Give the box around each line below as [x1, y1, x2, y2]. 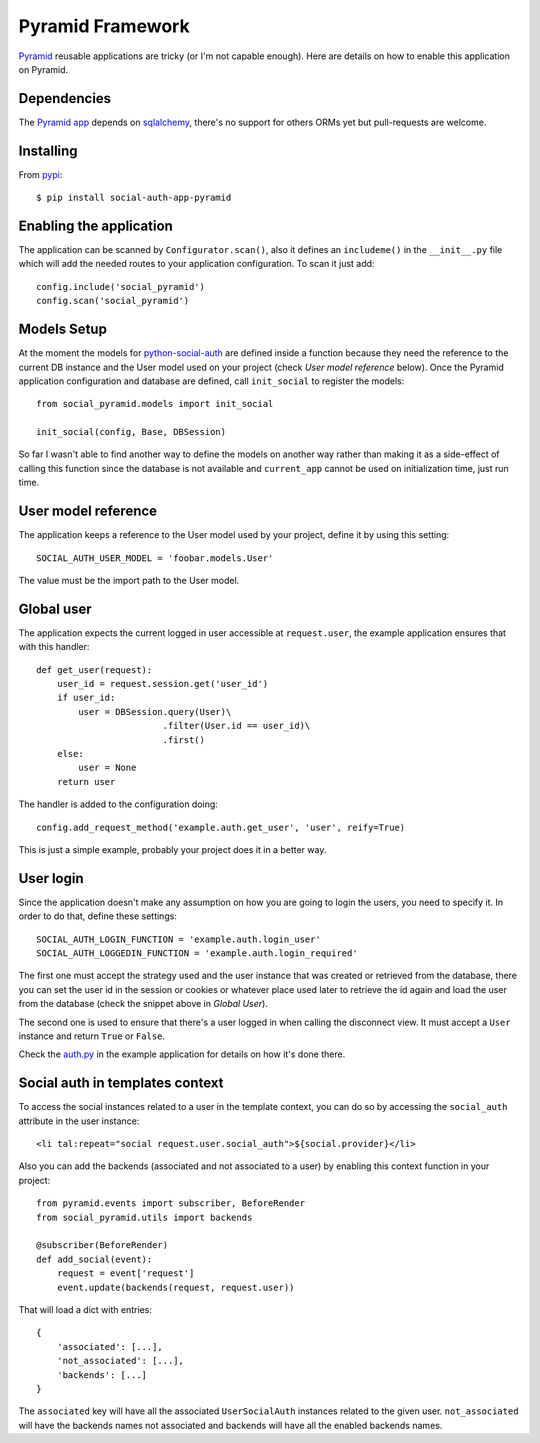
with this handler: [18, 641, 90, 653]
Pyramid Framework [18, 15, 190, 37]
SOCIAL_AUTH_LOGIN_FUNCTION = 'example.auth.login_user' [36, 933, 322, 945]
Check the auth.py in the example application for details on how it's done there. [18, 1048, 346, 1060]
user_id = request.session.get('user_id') [56, 678, 269, 690]
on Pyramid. [18, 63, 69, 75]
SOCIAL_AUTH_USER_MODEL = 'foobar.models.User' [36, 552, 274, 564]
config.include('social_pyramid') [36, 281, 205, 292]
